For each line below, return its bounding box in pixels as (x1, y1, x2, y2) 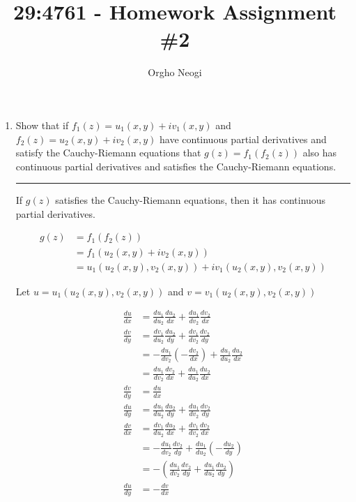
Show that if (15, 117, 69, 132)
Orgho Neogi (148, 65, 202, 80)
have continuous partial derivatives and (160, 131, 327, 146)
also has (302, 145, 337, 160)
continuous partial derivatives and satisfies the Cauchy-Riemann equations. (15, 158, 336, 173)
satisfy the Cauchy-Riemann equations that (15, 145, 201, 160)
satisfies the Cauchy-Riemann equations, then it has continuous (55, 193, 326, 207)
